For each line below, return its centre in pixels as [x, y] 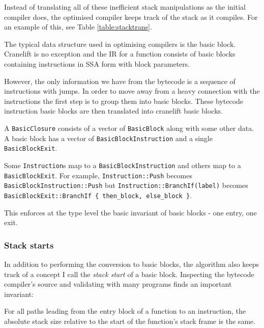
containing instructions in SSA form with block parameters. [97, 63]
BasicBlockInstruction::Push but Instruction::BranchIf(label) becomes [126, 185]
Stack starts [29, 245]
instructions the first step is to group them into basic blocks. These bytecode [124, 101]
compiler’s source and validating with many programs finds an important [118, 284]
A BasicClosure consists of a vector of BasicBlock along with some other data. [129, 128]
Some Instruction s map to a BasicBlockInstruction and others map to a [123, 165]
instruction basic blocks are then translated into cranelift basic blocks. [113, 111]
